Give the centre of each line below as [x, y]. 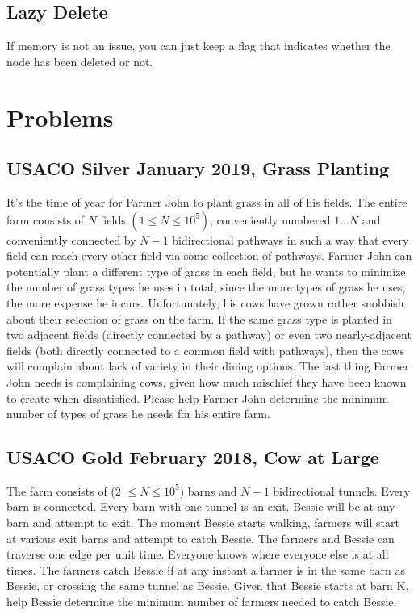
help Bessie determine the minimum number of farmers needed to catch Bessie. [202, 602]
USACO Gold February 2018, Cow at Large [193, 457]
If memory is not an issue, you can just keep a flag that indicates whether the [199, 46]
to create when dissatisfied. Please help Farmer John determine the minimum [198, 397]
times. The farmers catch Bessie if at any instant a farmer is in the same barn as [206, 569]
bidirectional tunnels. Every [341, 490]
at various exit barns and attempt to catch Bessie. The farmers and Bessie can [201, 538]
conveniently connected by [71, 239]
